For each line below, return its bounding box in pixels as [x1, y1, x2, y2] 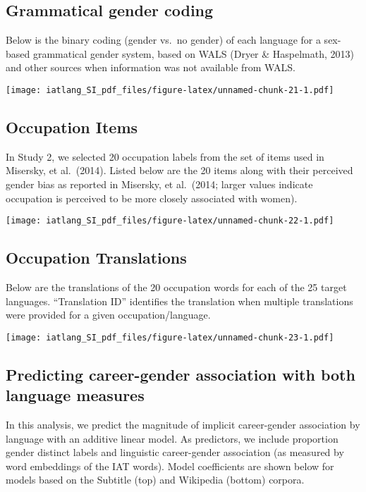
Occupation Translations [6, 247, 187, 269]
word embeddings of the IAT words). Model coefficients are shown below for [6, 458, 334, 473]
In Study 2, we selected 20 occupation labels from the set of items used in [6, 149, 324, 164]
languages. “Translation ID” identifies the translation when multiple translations [6, 293, 353, 308]
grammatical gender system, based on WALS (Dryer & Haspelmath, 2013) [32, 46, 355, 61]
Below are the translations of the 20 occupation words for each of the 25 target [6, 280, 347, 295]
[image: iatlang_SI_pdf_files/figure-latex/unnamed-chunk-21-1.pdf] [6, 85, 334, 95]
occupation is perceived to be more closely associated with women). [6, 190, 298, 205]
